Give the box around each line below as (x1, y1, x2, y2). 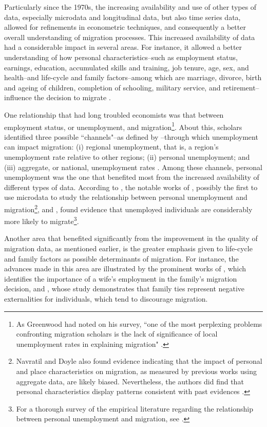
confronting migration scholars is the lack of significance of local (16, 328, 218, 339)
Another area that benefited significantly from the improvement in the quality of (4, 233, 258, 244)
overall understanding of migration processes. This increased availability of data (4, 31, 255, 42)
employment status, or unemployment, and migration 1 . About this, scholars (4, 120, 242, 132)
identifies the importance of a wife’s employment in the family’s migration (4, 273, 237, 284)
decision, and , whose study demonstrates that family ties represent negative (4, 283, 245, 294)
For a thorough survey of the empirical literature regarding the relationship (16, 403, 253, 414)
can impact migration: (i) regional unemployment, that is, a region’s (4, 141, 219, 152)
